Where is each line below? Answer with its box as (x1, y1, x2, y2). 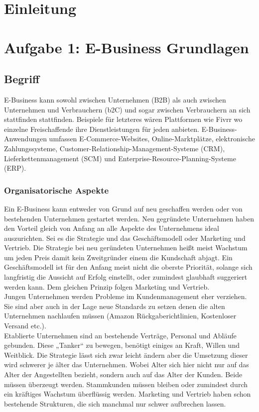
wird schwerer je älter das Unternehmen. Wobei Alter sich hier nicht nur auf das (4, 359, 249, 370)
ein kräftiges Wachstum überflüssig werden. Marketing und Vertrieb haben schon (4, 389, 251, 399)
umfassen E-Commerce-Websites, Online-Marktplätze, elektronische (49, 133, 255, 144)
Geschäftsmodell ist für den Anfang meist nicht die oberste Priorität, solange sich (4, 262, 253, 272)
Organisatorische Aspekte (4, 184, 109, 196)
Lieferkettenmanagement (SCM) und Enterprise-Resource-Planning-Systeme (4, 153, 236, 163)
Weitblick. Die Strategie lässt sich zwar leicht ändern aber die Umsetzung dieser (4, 349, 248, 360)
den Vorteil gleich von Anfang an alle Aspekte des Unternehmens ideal (4, 223, 219, 233)
